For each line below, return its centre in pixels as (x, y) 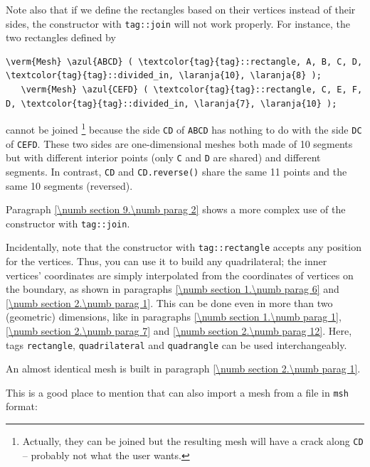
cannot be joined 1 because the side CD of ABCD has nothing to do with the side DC (184, 128)
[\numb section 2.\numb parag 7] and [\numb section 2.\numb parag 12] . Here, (179, 330)
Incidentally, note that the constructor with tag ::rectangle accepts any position (184, 247)
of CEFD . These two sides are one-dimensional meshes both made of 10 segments (179, 143)
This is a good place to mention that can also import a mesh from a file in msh (177, 392)
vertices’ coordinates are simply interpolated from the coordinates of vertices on (180, 275)
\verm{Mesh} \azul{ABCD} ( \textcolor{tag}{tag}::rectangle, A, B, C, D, (184, 61)
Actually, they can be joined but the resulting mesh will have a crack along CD (193, 441)
